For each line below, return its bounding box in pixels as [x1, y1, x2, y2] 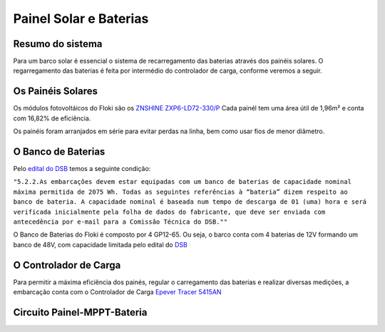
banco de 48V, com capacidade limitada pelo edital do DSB [13, 240, 188, 249]
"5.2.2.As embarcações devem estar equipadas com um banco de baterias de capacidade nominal [13, 178, 352, 186]
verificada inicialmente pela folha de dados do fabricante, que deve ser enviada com [13, 207, 326, 216]
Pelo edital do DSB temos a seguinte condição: [13, 165, 151, 173]
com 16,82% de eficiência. [13, 114, 91, 123]
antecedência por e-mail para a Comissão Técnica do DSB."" [13, 218, 228, 226]
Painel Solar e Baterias [13, 11, 149, 26]
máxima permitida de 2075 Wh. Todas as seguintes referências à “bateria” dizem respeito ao [13, 187, 349, 196]
